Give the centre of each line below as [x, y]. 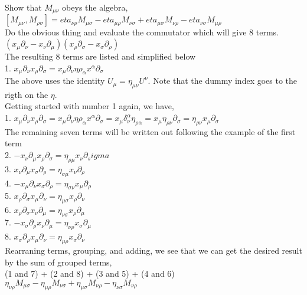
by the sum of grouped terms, [58, 262]
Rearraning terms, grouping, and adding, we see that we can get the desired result [153, 250]
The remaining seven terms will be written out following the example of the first [150, 131]
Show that [23, 7]
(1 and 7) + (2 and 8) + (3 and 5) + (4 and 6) [90, 273]
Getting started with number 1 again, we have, [89, 106]
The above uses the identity [55, 81]
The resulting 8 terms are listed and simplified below [100, 56]
